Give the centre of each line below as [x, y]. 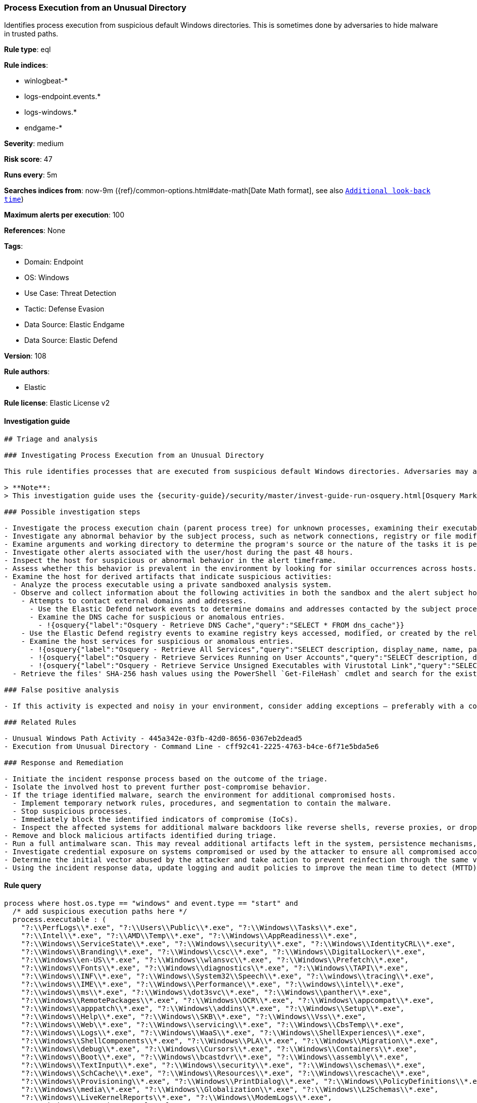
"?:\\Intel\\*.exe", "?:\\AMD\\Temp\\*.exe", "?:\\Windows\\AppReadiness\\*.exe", [189, 935]
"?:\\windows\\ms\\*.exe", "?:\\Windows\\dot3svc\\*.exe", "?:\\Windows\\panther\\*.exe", [206, 992]
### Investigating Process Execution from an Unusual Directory [134, 455]
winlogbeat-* [46, 81]
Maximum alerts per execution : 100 [64, 215]
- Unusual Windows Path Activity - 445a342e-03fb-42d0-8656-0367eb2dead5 [153, 738]
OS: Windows [47, 278]
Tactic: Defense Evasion [64, 309]
